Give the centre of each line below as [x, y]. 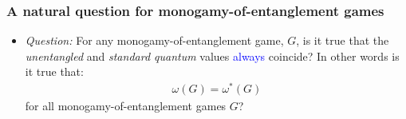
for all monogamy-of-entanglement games [126, 106]
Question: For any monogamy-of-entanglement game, [154, 40]
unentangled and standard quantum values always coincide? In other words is [212, 56]
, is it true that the [343, 40]
